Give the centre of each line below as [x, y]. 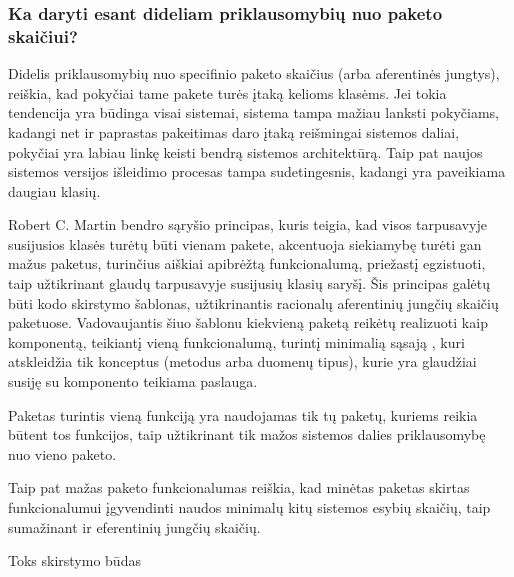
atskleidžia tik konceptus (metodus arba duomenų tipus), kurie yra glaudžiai [242, 361]
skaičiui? [43, 35]
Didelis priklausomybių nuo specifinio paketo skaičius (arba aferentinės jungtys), [254, 73]
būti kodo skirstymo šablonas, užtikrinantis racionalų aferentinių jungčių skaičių [253, 302]
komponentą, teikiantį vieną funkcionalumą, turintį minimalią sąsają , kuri [236, 341]
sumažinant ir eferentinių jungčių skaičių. [134, 526]
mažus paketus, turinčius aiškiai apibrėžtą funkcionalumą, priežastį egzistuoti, [247, 263]
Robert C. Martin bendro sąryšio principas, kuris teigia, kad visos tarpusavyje [248, 224]
